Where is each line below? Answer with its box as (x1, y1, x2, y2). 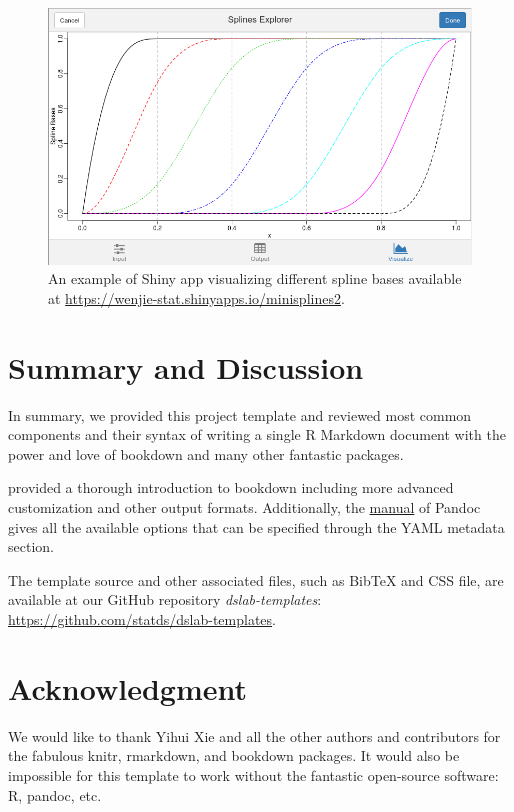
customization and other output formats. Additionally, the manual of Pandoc (8, 497, 481, 518)
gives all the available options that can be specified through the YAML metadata (8, 516, 505, 537)
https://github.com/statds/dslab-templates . (8, 609, 276, 630)
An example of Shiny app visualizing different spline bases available (48, 268, 462, 289)
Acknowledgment (8, 667, 247, 708)
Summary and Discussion (8, 346, 364, 387)
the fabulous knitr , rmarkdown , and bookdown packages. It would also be (8, 745, 460, 766)
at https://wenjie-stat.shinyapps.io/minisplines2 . (48, 287, 345, 308)
